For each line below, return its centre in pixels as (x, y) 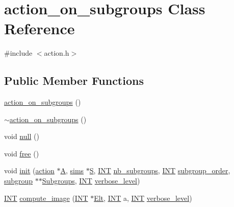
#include (18, 53)
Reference (40, 28)
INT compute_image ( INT (46, 198)
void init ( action (29, 170)
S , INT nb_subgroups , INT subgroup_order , (160, 170)
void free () (22, 153)
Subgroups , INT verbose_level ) (91, 181)
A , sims (72, 170)
